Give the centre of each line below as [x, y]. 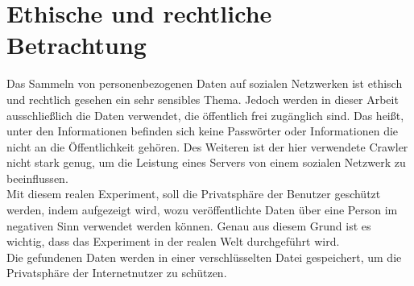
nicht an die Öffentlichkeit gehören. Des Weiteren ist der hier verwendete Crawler [207, 146]
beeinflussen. [37, 178]
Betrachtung [77, 45]
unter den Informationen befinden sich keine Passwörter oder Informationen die [203, 131]
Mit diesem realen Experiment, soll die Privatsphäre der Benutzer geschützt [194, 194]
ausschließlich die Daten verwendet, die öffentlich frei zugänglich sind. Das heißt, [205, 115]
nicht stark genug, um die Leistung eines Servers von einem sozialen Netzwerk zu [206, 162]
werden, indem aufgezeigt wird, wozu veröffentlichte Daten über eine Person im [202, 210]
